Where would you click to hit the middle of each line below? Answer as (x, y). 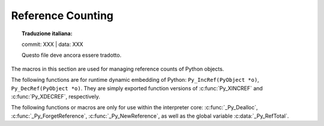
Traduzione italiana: (47, 33)
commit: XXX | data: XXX (52, 44)
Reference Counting (62, 16)
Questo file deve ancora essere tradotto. (72, 55)
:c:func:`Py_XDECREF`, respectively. (55, 96)
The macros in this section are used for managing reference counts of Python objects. (118, 69)
